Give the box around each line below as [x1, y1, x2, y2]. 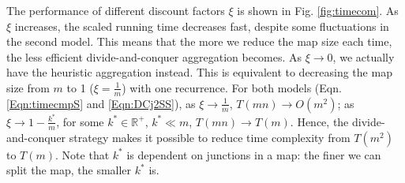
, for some [56, 113, 104, 129]
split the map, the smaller [6, 162, 132, 178]
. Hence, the [290, 113, 349, 129]
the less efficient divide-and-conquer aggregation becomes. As [6, 48, 302, 65]
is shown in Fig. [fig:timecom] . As [237, 2, 399, 18]
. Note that [55, 146, 110, 162]
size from [6, 79, 50, 95]
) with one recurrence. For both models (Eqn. [122, 79, 342, 95]
